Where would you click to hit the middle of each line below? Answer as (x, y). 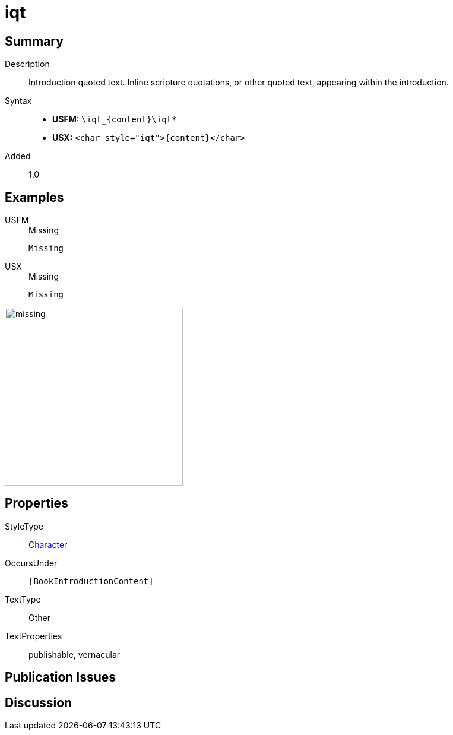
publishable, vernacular (75, 654)
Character (48, 544)
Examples (34, 197)
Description (27, 64)
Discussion (39, 702)
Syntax (18, 101)
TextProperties (34, 636)
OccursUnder (31, 563)
